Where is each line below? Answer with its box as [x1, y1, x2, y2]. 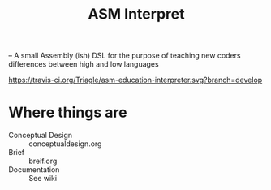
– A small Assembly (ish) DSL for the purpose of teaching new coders [8, 50, 241, 61]
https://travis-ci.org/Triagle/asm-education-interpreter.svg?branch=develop [8, 75, 263, 85]
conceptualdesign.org [28, 139, 102, 149]
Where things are [8, 103, 127, 122]
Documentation [8, 165, 60, 175]
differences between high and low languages [8, 59, 160, 69]
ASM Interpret [88, 5, 185, 24]
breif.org [28, 156, 58, 166]
